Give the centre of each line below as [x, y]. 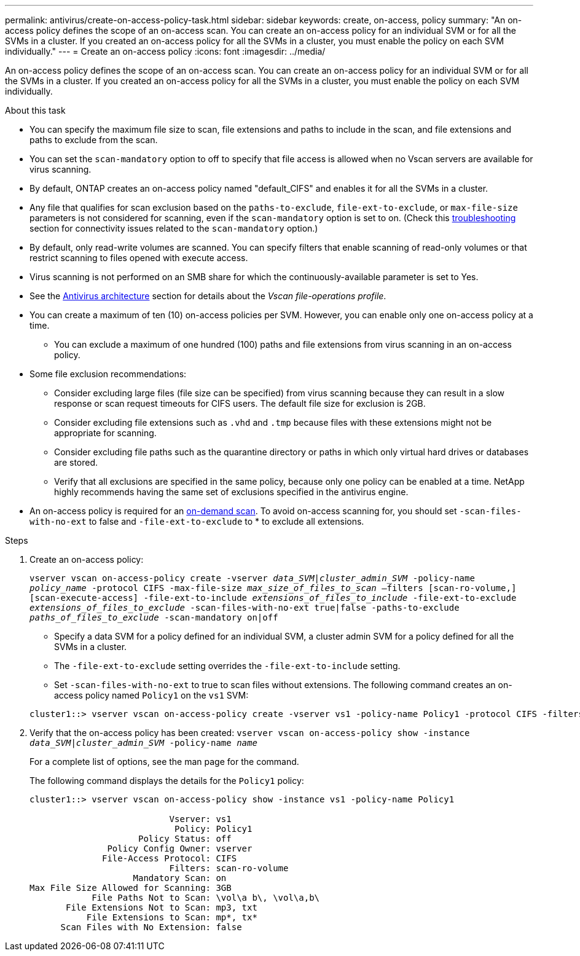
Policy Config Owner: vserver [180, 848]
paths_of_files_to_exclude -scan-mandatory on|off [154, 617]
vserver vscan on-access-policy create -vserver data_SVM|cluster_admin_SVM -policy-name [252, 578]
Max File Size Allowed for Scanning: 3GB [131, 888]
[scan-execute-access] [84, 598]
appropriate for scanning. [105, 433]
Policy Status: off [185, 839]
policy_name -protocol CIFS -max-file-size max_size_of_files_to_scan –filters [226, 588]
